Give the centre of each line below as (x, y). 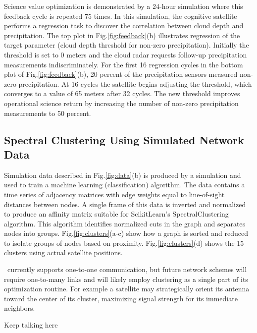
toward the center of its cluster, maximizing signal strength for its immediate (121, 298)
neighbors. (20, 308)
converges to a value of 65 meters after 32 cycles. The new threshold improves (122, 93)
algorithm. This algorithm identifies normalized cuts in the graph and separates (125, 223)
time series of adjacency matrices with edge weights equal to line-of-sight (114, 194)
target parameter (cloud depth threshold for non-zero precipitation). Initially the (127, 45)
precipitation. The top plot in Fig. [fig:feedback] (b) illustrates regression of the (122, 35)
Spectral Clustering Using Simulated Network (124, 139)
